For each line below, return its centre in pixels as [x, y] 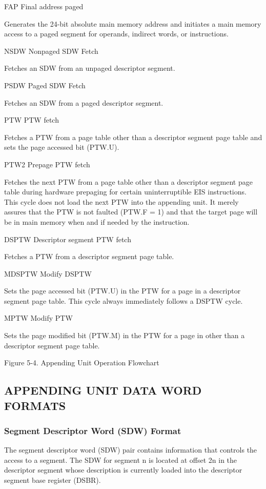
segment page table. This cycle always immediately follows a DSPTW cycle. [124, 300]
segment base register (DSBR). [53, 480]
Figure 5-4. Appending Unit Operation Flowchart [82, 363]
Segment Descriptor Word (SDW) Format [93, 430]
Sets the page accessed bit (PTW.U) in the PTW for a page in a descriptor [122, 291]
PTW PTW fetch [32, 120]
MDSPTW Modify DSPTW [48, 273]
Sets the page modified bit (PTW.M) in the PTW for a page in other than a [125, 335]
